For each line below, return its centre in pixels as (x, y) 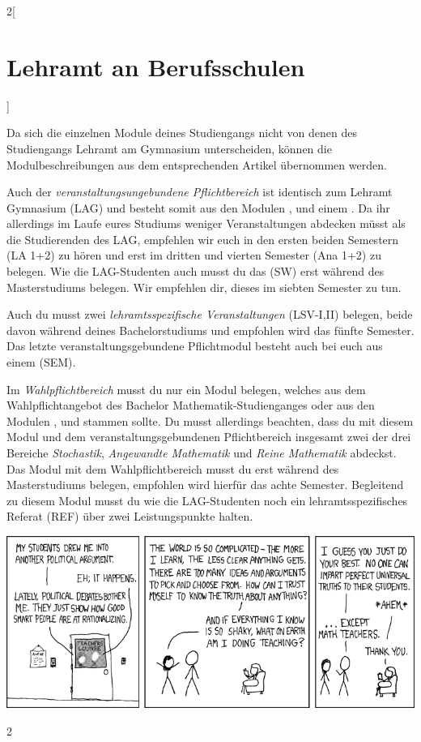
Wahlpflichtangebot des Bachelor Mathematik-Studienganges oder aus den (191, 405)
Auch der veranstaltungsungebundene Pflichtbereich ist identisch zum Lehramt (200, 192)
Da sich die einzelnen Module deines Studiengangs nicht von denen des (182, 133)
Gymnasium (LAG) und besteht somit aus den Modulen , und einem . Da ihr (198, 207)
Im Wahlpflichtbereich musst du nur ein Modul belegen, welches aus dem (186, 389)
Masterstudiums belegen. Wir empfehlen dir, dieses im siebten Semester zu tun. (204, 287)
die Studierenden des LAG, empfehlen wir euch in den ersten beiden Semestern (203, 239)
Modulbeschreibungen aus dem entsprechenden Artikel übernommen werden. (197, 164)
